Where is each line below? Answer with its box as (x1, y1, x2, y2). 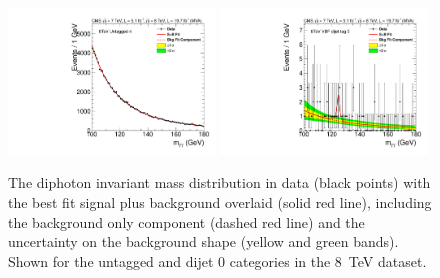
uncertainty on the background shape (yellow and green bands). (8, 231, 399, 252)
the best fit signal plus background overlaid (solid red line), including (8, 192, 432, 212)
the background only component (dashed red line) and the (8, 211, 365, 232)
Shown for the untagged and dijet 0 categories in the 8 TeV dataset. (8, 250, 427, 271)
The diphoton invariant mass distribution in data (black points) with (8, 172, 431, 193)
